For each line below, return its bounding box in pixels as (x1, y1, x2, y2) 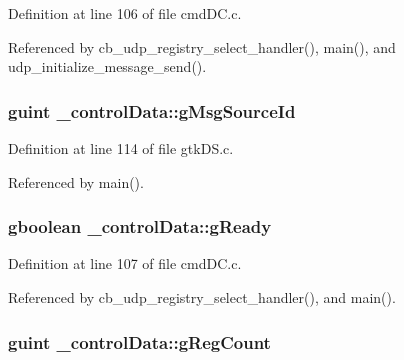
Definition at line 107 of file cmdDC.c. (8, 253, 242, 274)
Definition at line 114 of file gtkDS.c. (8, 138, 234, 158)
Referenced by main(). (8, 171, 144, 192)
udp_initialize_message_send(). (8, 56, 207, 77)
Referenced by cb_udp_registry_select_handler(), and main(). (8, 287, 396, 307)
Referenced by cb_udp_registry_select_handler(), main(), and (8, 36, 396, 57)
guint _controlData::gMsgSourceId (8, 98, 296, 123)
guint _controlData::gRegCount (8, 329, 271, 354)
